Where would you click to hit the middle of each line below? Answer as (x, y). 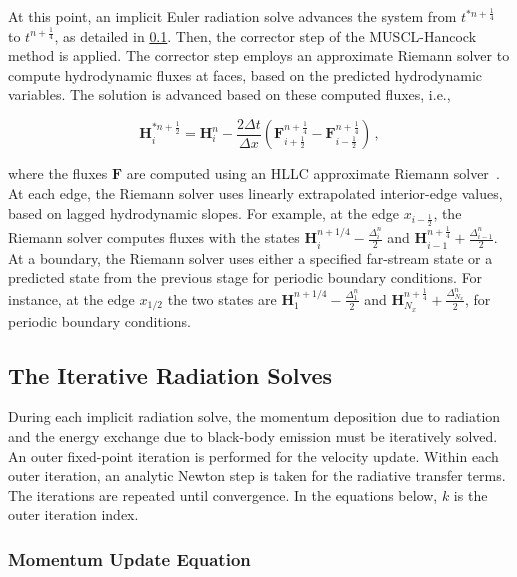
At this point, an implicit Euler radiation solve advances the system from (232, 16)
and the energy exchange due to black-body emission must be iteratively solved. (253, 435)
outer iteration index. (73, 514)
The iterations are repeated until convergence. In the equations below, (223, 494)
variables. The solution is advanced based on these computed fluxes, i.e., (229, 94)
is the (470, 494)
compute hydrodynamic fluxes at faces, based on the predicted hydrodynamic (245, 74)
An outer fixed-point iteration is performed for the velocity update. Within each (253, 455)
